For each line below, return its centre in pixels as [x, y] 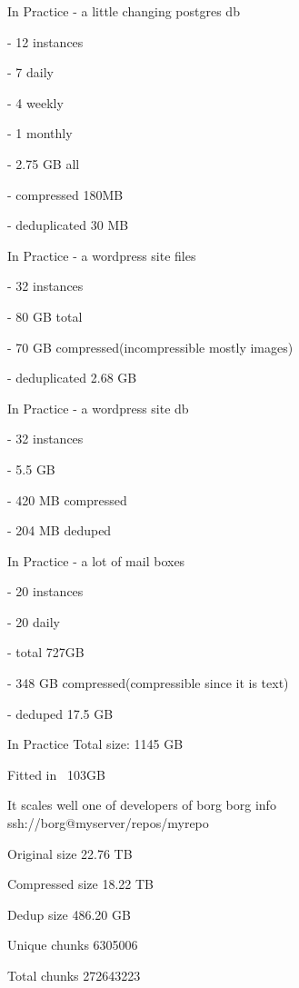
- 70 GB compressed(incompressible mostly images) [150, 347]
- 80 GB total [45, 316]
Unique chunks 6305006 [73, 945]
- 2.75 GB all [44, 163]
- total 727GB [46, 652]
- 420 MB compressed [67, 499]
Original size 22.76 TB [70, 853]
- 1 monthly [40, 133]
